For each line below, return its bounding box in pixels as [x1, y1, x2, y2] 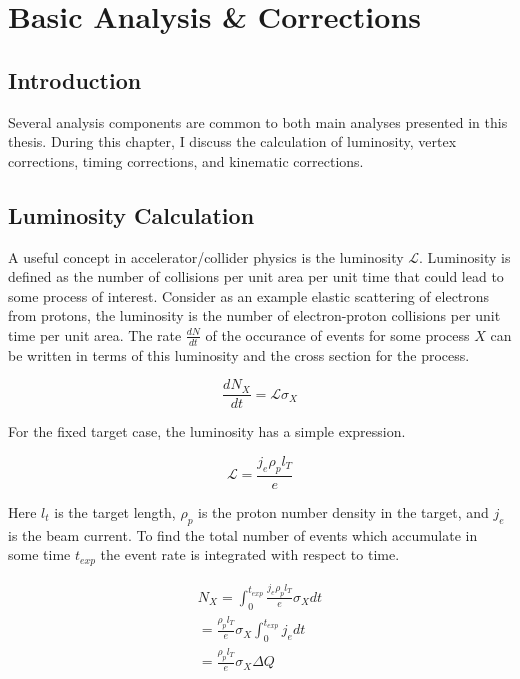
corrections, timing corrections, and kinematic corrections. [8, 150, 364, 171]
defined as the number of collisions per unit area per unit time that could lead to [8, 266, 504, 287]
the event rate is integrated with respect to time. [100, 544, 400, 565]
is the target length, [54, 501, 176, 522]
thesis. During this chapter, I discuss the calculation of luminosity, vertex [8, 131, 457, 152]
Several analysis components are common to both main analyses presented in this [8, 111, 508, 132]
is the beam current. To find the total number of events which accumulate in [8, 524, 478, 545]
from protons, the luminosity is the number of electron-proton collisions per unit [8, 305, 501, 326]
